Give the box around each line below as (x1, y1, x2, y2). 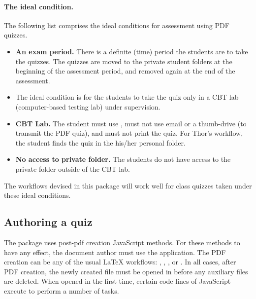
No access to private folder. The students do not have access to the (15, 154, 231, 164)
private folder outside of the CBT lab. (15, 163, 130, 174)
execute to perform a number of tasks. (4, 285, 119, 296)
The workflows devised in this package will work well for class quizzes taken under (4, 180, 252, 190)
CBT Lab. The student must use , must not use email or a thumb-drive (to (15, 118, 247, 128)
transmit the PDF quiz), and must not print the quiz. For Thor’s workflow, (15, 128, 243, 138)
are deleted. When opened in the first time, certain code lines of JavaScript (4, 276, 231, 286)
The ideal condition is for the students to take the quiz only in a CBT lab (15, 92, 239, 102)
